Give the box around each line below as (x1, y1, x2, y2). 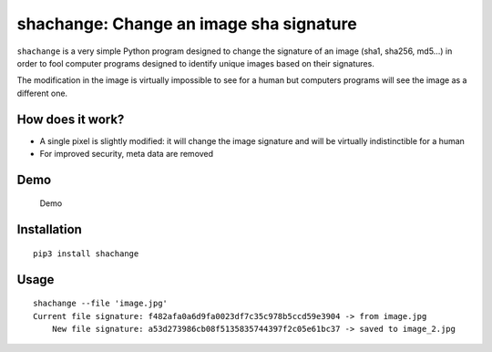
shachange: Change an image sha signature (16, 14, 357, 34)
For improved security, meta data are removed (39, 149, 214, 160)
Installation (16, 222, 82, 237)
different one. (16, 88, 68, 98)
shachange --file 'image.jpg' (33, 298, 169, 309)
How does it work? (16, 111, 125, 127)
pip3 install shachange (33, 248, 139, 259)
